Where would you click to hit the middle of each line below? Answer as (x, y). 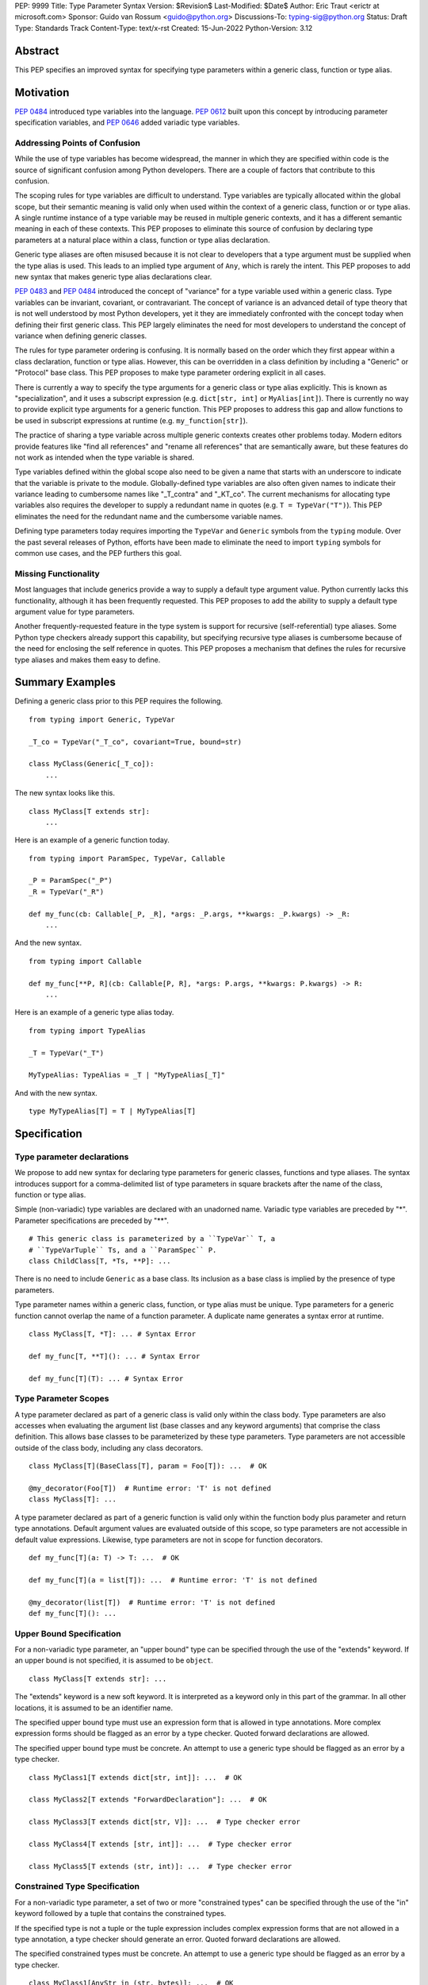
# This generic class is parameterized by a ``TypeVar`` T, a (152, 1239)
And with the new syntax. (56, 1093)
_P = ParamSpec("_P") (71, 881)
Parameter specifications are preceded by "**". (92, 1220)
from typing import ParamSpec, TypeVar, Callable (127, 858)
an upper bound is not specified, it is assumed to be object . (114, 1660)
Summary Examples (65, 682)
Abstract (37, 50)
